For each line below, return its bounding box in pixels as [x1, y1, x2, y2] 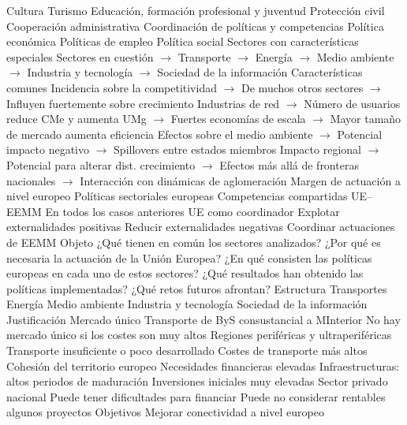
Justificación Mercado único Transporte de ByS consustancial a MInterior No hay [6, 311, 401, 327]
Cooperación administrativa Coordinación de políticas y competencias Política [6, 17, 384, 34]
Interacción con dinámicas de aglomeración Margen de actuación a [80, 172, 401, 188]
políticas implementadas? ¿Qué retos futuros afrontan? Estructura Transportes [6, 280, 387, 296]
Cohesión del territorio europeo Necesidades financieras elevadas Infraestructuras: [6, 357, 400, 374]
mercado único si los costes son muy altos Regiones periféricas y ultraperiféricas [6, 326, 392, 343]
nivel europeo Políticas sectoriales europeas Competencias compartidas [6, 188, 348, 204]
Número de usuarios [304, 95, 401, 111]
